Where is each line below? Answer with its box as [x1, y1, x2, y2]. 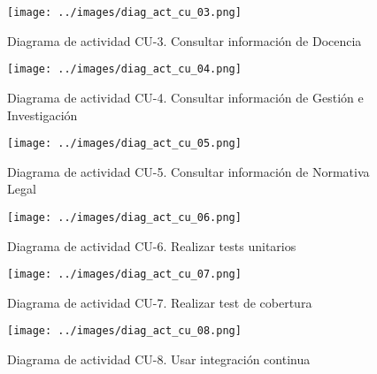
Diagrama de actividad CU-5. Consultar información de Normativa [7, 162, 370, 180]
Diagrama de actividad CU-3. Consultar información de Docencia [7, 31, 362, 50]
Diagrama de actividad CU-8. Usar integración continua [7, 350, 311, 369]
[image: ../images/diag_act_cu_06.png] [7, 210, 242, 224]
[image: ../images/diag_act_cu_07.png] [7, 268, 242, 281]
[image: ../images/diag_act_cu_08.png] [7, 324, 242, 338]
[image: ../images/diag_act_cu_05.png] [7, 137, 242, 150]
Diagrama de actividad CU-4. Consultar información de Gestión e [7, 88, 364, 106]
